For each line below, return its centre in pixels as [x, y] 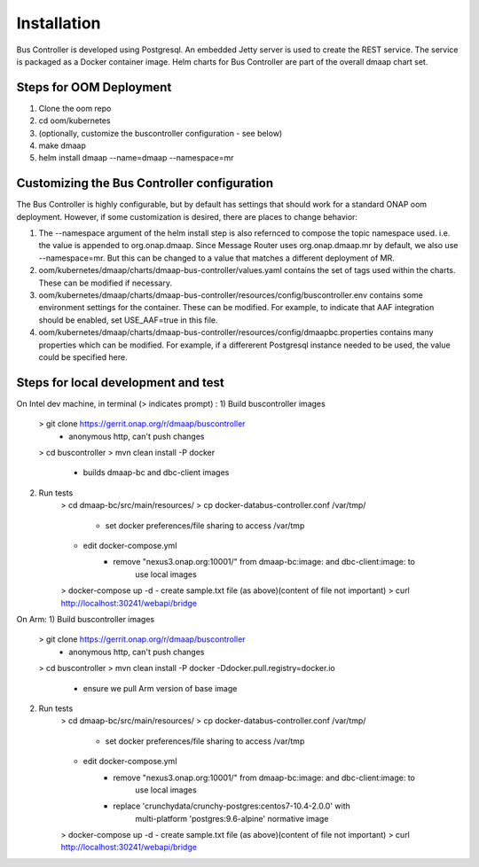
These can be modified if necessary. [106, 283]
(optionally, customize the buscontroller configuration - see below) [161, 133]
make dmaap [62, 145]
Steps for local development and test [121, 383]
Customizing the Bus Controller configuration [145, 183]
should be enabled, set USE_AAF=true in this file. [128, 320]
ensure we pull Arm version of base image [160, 688]
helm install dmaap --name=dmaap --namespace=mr [136, 158]
